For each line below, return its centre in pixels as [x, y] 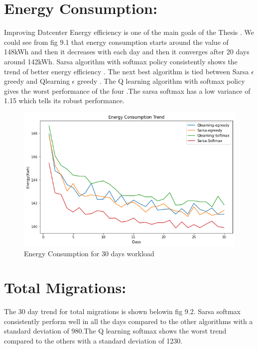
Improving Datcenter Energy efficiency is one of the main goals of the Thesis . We [129, 32]
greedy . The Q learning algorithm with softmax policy [161, 81]
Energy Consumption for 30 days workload [89, 253]
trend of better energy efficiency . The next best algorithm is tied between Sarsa [127, 71]
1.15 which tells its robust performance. [64, 100]
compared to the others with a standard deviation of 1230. [93, 341]
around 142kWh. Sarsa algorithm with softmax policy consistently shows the [121, 61]
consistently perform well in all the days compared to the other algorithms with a [129, 321]
